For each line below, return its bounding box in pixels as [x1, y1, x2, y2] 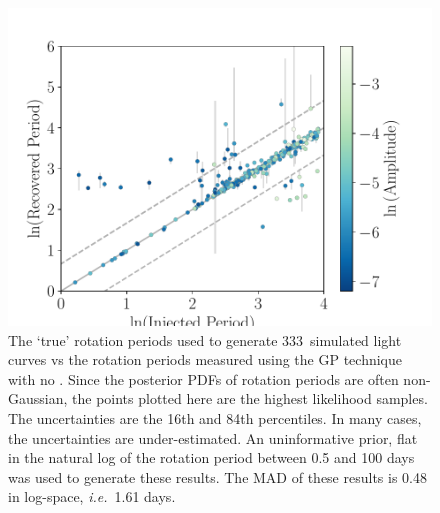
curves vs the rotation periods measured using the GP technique [8, 349, 403, 370]
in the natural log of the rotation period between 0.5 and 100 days [8, 447, 415, 468]
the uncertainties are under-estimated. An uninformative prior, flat [8, 427, 418, 448]
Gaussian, [8, 388, 68, 409]
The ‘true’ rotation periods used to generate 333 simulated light [8, 329, 402, 350]
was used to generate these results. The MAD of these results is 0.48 [8, 466, 427, 487]
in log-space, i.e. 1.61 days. [8, 486, 176, 507]
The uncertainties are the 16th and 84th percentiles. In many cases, [8, 407, 422, 428]
